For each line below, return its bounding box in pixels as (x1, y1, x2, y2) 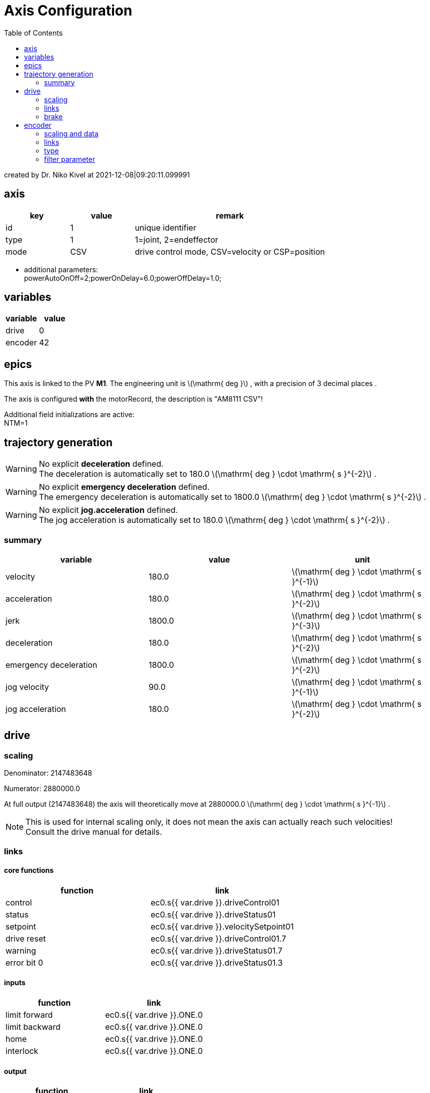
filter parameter (44, 154, 95, 163)
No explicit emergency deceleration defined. (39, 482, 210, 492)
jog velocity (6, 681, 49, 692)
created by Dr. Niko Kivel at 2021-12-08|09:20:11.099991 (4, 170, 190, 179)
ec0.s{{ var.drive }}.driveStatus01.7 (150, 945, 282, 956)
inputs (4, 978, 26, 987)
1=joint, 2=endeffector (135, 234, 218, 245)
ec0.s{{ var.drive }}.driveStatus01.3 (150, 957, 283, 968)
